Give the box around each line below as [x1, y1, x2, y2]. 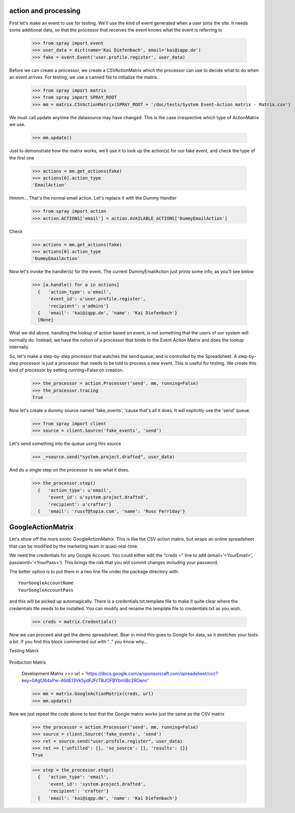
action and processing [9, 7, 80, 15]
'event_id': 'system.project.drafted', [48, 781, 146, 787]
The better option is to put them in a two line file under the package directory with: [9, 568, 179, 574]
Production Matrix [9, 659, 46, 665]
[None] [37, 317, 54, 323]
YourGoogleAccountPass [18, 587, 74, 593]
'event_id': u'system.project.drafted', [48, 495, 148, 500]
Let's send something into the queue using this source [9, 441, 121, 447]
